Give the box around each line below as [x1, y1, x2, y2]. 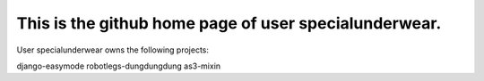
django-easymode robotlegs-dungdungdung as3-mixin [16, 61, 221, 71]
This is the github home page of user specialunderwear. [16, 13, 442, 33]
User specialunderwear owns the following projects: [16, 45, 210, 55]
